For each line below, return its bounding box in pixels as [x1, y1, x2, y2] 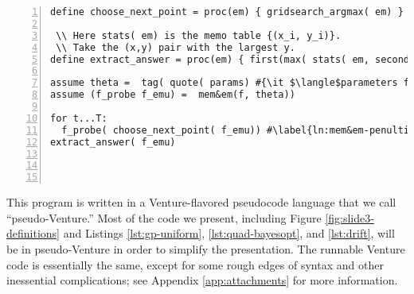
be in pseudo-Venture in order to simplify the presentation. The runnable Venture [6, 240, 405, 257]
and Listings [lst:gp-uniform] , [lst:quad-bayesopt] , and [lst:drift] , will [63, 225, 395, 242]
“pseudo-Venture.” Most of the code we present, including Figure [6, 209, 322, 226]
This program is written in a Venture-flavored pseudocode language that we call [6, 194, 396, 211]
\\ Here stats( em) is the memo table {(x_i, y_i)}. [56, 29, 342, 41]
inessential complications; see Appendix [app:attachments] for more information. [6, 272, 398, 288]
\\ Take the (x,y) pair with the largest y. [56, 41, 295, 53]
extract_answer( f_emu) [50, 136, 176, 148]
